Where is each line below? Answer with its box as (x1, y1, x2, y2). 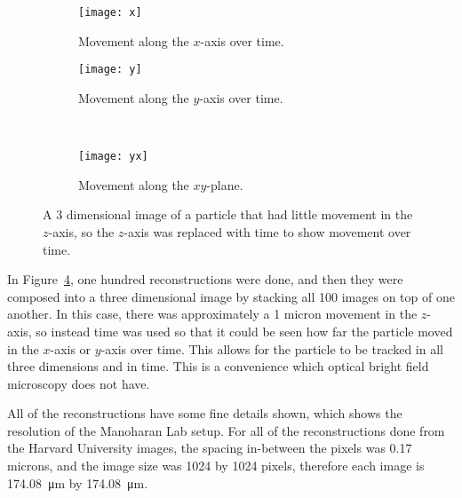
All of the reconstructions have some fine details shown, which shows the (7, 404, 402, 423)
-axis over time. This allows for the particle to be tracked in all (100, 339, 443, 358)
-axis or (50, 339, 92, 358)
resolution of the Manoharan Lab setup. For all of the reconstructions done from (7, 421, 445, 439)
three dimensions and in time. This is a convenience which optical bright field (7, 357, 429, 375)
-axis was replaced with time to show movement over (123, 222, 411, 241)
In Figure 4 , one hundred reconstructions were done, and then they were (7, 270, 403, 289)
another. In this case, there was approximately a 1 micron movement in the (7, 304, 418, 323)
